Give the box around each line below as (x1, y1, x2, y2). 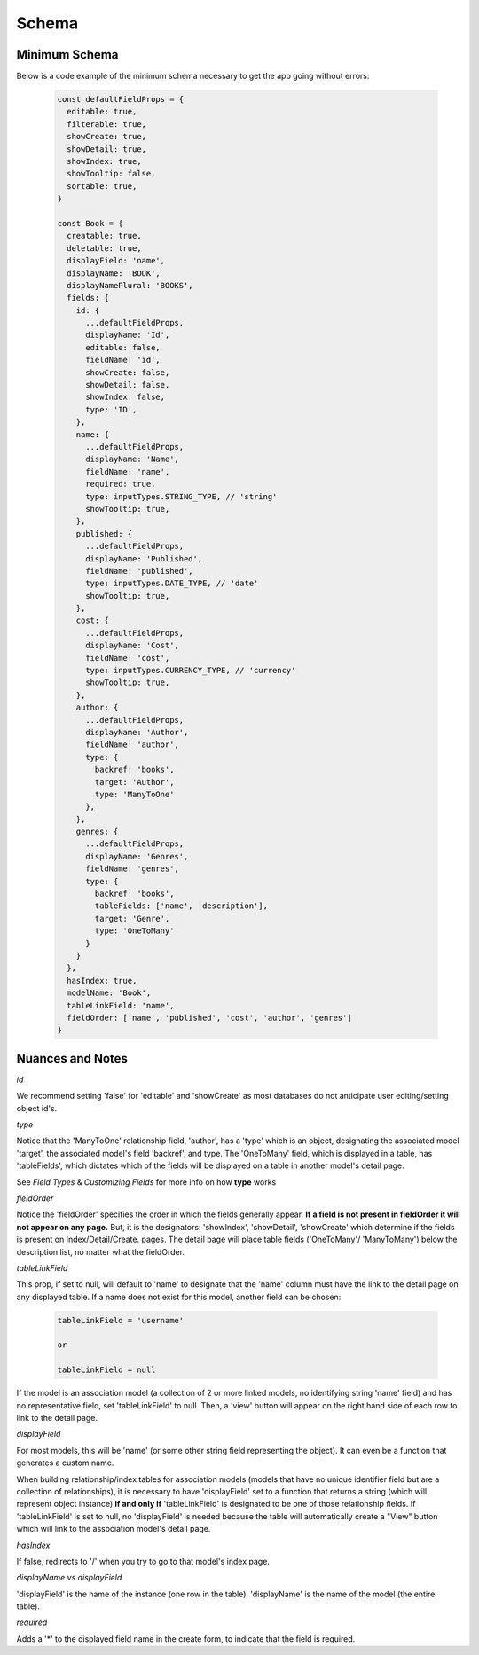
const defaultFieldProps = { (57, 94, 185, 105)
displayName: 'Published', (85, 553, 203, 563)
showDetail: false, (85, 380, 170, 390)
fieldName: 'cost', (85, 653, 170, 663)
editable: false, (85, 342, 161, 352)
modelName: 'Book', (67, 988, 152, 998)
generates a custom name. (16, 1457, 114, 1468)
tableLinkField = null (57, 1365, 156, 1375)
